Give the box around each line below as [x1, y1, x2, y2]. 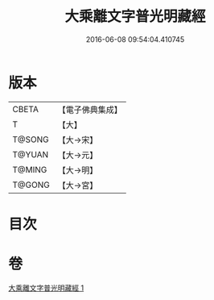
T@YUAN [12, 148, 49, 160]
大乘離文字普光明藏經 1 [8, 283, 84, 293]
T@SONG [12, 134, 50, 145]
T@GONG [12, 179, 50, 190]
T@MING [12, 164, 47, 175]
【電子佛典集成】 [57, 104, 122, 115]
